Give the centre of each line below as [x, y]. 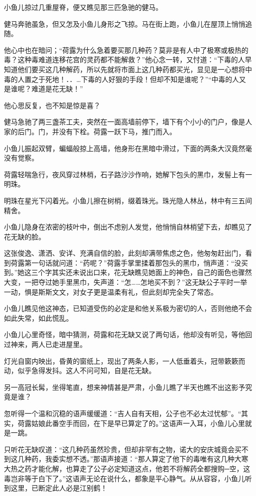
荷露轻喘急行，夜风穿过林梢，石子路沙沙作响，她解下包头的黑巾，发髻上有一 [128, 174]
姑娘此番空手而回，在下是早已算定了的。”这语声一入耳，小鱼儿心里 [138, 423]
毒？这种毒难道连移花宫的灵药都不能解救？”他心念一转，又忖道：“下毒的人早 [128, 59]
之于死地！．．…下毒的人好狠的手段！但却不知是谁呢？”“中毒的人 [135, 79]
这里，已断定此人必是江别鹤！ [59, 488]
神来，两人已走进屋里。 [48, 344]
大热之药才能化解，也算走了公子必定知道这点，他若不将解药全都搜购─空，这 [127, 468]
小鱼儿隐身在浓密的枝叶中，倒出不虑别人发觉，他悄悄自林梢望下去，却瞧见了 [128, 227]
